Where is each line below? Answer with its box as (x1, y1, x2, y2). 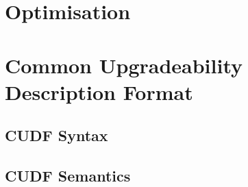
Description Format (5, 77, 193, 105)
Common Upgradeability (5, 51, 243, 79)
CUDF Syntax (5, 125, 108, 146)
